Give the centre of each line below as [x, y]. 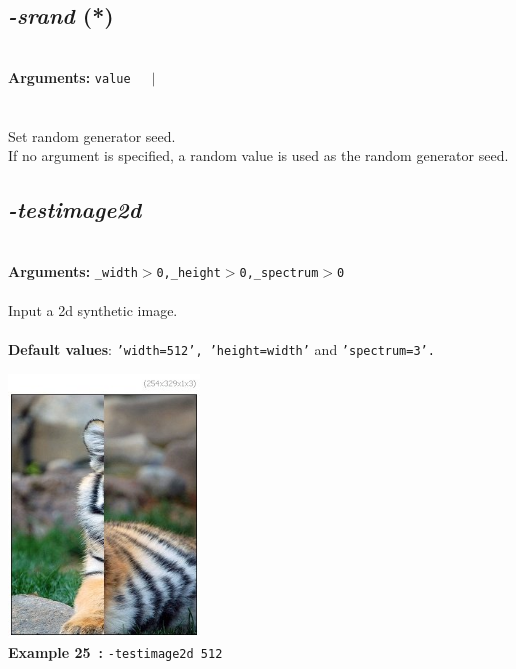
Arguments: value [69, 76]
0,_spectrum [279, 272]
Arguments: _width [73, 270]
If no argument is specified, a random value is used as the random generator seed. [258, 155]
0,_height [188, 272]
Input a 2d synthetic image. [93, 309]
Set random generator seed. [92, 135]
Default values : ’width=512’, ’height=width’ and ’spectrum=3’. [221, 349]
